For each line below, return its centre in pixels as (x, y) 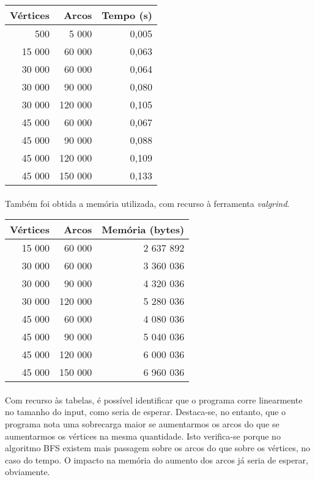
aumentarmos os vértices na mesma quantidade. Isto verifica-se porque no (143, 436)
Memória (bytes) (143, 230)
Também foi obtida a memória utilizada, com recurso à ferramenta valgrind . (147, 203)
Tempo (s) (127, 15)
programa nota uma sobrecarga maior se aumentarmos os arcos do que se (142, 423)
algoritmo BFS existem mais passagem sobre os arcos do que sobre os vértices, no (158, 448)
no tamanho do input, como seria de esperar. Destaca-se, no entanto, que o (146, 412)
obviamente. (28, 472)
